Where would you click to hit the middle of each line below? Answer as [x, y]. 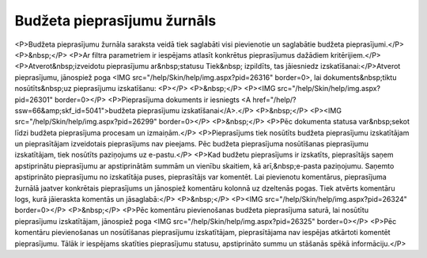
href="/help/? [274, 100]
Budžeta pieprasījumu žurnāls [115, 21]
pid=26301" [34, 100]
